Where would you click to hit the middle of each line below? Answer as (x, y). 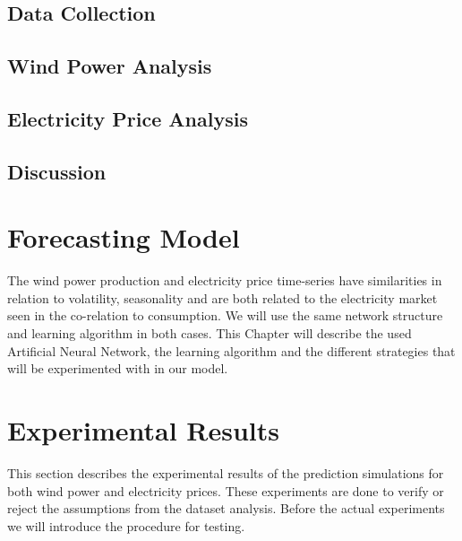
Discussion (57, 171)
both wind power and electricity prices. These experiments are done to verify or (226, 490)
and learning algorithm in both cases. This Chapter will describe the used (210, 333)
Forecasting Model (124, 237)
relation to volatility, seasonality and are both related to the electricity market (222, 297)
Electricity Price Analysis (128, 118)
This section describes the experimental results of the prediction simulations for (226, 472)
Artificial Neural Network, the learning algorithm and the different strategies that (231, 350)
